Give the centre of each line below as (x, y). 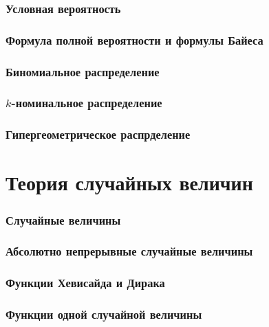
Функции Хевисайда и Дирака (85, 283)
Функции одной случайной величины (104, 314)
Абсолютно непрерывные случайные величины (129, 251)
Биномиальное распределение (83, 71)
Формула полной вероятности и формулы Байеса (134, 40)
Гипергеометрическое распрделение (98, 134)
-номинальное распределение (87, 103)
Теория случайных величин (129, 182)
